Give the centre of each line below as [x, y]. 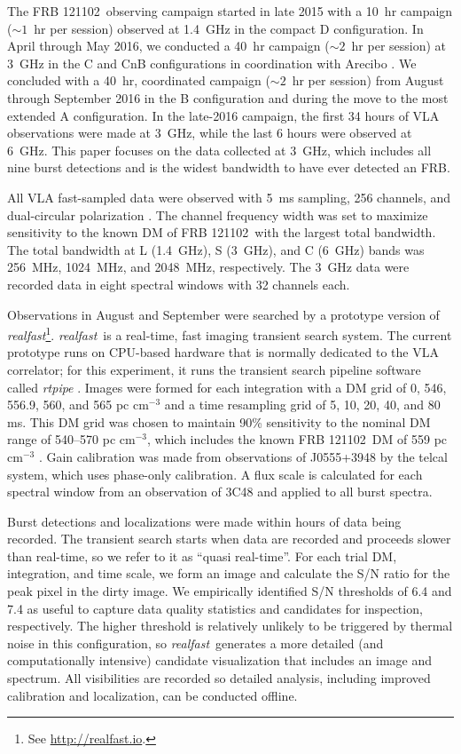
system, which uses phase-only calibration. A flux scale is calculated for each [215, 474]
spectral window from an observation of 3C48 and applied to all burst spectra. [220, 492]
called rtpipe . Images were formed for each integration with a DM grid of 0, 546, [227, 387]
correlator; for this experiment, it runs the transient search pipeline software [214, 369]
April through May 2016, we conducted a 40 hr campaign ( [168, 46]
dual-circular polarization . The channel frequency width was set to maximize [218, 214]
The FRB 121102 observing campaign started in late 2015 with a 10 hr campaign [230, 11]
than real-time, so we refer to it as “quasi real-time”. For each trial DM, [202, 556]
